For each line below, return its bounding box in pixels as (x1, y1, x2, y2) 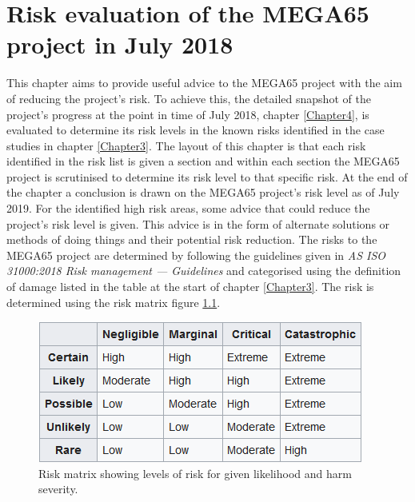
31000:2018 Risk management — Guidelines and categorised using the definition (6, 262, 401, 279)
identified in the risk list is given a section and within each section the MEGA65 (6, 153, 400, 169)
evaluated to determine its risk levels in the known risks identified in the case (6, 122, 385, 138)
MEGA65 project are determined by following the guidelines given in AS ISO (6, 246, 386, 263)
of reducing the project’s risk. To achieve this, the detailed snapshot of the (6, 90, 371, 106)
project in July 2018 (6, 28, 233, 61)
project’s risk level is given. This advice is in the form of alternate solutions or (6, 215, 390, 232)
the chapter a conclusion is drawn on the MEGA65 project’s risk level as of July (6, 184, 400, 201)
